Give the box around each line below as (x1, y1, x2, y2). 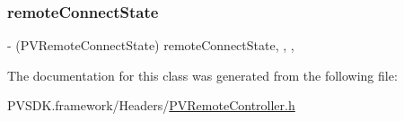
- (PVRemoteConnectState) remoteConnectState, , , (7, 36, 294, 55)
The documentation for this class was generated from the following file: (7, 65, 398, 84)
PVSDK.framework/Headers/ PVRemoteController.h (7, 96, 295, 115)
